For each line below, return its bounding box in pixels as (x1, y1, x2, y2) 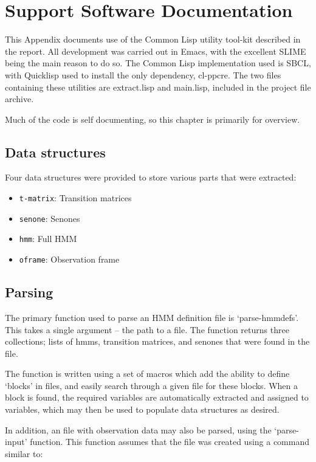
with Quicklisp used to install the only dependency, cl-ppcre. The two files (5, 68, 281, 81)
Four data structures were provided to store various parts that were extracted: (5, 171, 297, 184)
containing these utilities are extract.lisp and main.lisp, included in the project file (5, 80, 311, 93)
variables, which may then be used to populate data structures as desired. (5, 403, 280, 416)
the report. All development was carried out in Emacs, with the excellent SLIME (5, 44, 306, 57)
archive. (5, 92, 34, 105)
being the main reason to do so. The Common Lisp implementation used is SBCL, (5, 57, 311, 69)
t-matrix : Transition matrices (19, 191, 132, 204)
